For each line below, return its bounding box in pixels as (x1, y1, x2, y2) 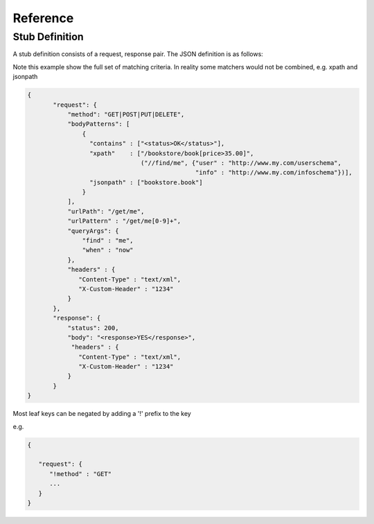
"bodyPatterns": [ (67, 120, 130, 128)
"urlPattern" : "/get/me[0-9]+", (67, 217, 181, 225)
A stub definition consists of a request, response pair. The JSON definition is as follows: (12, 50, 263, 58)
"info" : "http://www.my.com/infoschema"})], (195, 168, 353, 177)
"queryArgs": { (67, 227, 119, 235)
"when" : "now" (82, 246, 134, 254)
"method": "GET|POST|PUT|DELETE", (67, 110, 185, 118)
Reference (12, 10, 74, 26)
